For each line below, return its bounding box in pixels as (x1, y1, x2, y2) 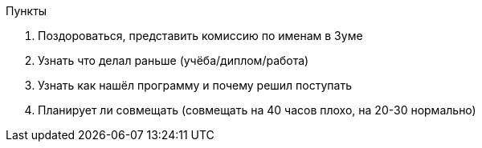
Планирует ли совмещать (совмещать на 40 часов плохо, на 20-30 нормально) (38, 103, 476, 117)
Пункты (6, 4, 47, 18)
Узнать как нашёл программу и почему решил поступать (38, 78, 352, 92)
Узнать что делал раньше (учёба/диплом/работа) (38, 54, 309, 67)
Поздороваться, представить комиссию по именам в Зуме (38, 29, 363, 42)
